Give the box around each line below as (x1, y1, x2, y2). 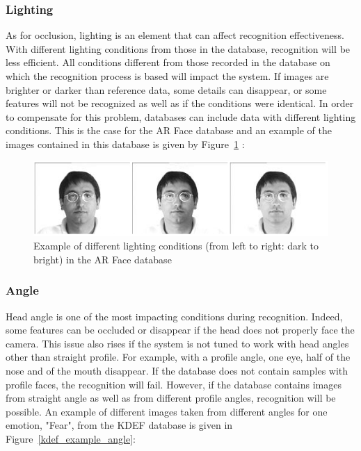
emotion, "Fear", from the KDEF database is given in (6, 418, 233, 432)
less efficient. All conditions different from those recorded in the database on (6, 55, 330, 69)
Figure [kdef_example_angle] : (6, 432, 136, 446)
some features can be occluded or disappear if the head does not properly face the (6, 322, 355, 337)
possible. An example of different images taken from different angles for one (6, 404, 328, 418)
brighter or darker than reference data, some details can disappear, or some (6, 82, 327, 97)
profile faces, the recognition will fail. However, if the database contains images (6, 377, 342, 391)
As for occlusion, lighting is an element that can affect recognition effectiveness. (6, 28, 344, 42)
